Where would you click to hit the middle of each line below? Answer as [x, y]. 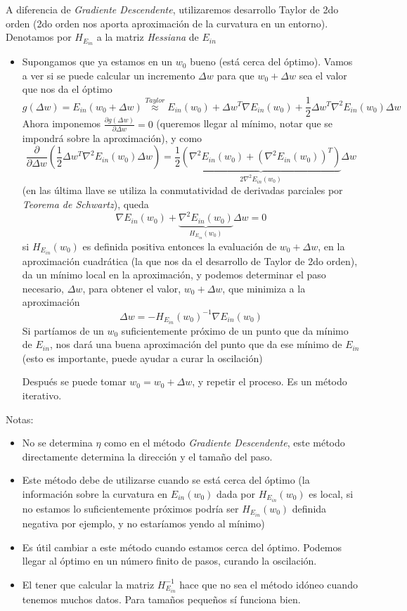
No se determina [57, 443]
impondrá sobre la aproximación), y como [112, 137]
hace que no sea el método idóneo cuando [269, 584]
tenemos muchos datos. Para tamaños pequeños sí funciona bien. [161, 599]
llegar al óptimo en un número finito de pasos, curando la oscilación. [169, 561]
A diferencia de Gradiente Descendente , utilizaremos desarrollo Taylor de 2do [172, 9]
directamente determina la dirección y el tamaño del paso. [147, 456]
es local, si [331, 493]
